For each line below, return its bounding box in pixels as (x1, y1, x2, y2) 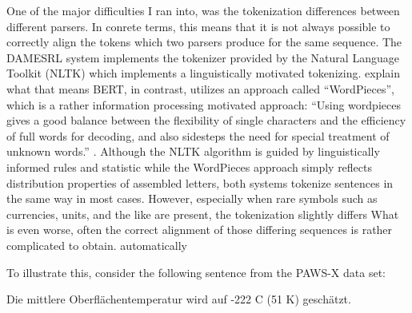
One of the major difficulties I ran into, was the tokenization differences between (6, 2, 400, 18)
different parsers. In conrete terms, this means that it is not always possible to (6, 18, 390, 34)
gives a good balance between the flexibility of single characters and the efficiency (6, 112, 406, 129)
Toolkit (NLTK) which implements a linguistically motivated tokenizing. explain (6, 65, 400, 81)
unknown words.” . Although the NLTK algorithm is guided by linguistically (6, 143, 380, 160)
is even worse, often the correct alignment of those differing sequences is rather (6, 221, 393, 238)
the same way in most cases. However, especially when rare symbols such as (6, 190, 378, 207)
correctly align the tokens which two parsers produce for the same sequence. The (6, 34, 402, 50)
